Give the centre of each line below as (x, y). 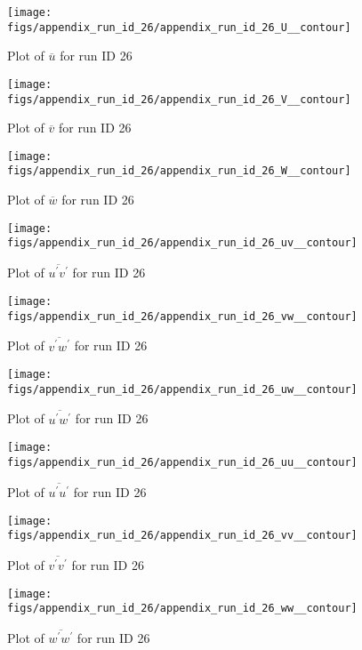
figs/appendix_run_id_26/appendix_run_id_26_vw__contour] (182, 316)
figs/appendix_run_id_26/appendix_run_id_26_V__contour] (179, 99)
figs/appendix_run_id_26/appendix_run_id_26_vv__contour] (182, 536)
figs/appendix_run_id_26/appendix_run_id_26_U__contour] (179, 27)
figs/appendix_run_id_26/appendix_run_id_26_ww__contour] (182, 609)
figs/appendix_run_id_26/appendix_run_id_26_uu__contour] (182, 462)
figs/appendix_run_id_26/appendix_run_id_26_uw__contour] (182, 389)
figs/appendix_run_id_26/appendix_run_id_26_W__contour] (179, 171)
